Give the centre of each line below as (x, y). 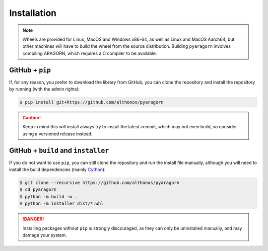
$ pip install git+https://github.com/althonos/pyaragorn (92, 102)
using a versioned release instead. (58, 134)
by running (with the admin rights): (45, 89)
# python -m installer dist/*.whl (62, 204)
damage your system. (45, 235)
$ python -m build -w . (49, 197)
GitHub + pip (30, 70)
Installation (33, 13)
